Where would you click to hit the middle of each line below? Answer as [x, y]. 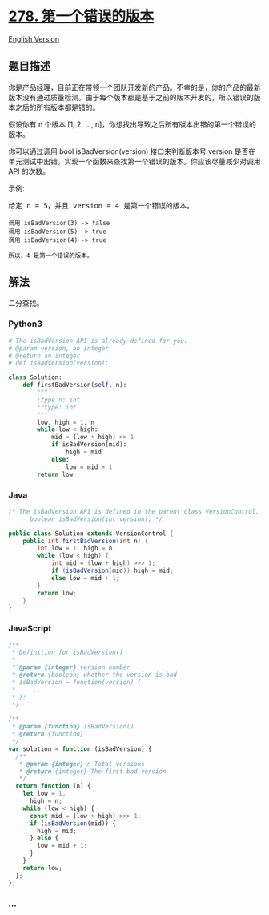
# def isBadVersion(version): [59, 363]
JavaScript [30, 628]
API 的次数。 [29, 171]
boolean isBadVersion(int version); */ [96, 519]
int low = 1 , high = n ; [76, 548]
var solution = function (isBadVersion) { [80, 749]
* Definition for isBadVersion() [68, 653]
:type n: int [59, 400]
